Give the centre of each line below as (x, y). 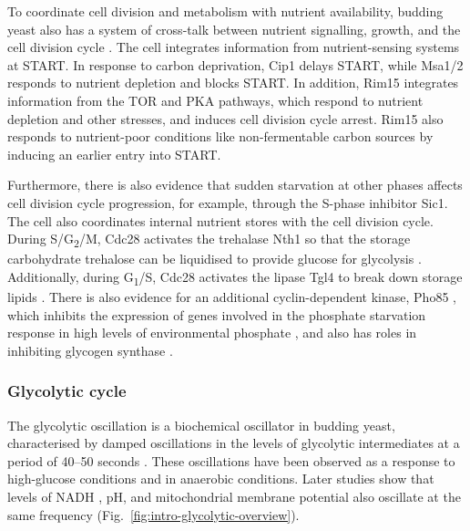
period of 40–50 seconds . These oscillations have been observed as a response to (231, 460)
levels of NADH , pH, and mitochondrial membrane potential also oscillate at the (234, 496)
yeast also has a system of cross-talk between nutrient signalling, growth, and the (234, 29)
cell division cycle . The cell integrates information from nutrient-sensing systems (234, 47)
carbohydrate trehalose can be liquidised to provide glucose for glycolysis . (215, 259)
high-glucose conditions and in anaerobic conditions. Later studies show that (221, 479)
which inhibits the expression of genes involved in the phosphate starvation (217, 314)
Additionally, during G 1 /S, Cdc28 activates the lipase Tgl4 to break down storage (235, 277)
